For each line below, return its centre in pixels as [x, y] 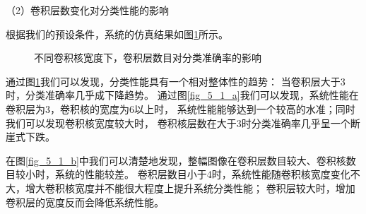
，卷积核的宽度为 [90, 108]
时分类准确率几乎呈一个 [296, 123]
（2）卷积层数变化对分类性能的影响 [87, 10]
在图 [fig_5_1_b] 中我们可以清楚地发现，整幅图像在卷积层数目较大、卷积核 [176, 160]
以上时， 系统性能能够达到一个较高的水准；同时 [245, 108]
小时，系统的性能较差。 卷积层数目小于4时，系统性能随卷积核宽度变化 [188, 174]
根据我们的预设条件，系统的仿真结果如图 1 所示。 [117, 34]
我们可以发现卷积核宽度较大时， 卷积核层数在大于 [121, 123]
